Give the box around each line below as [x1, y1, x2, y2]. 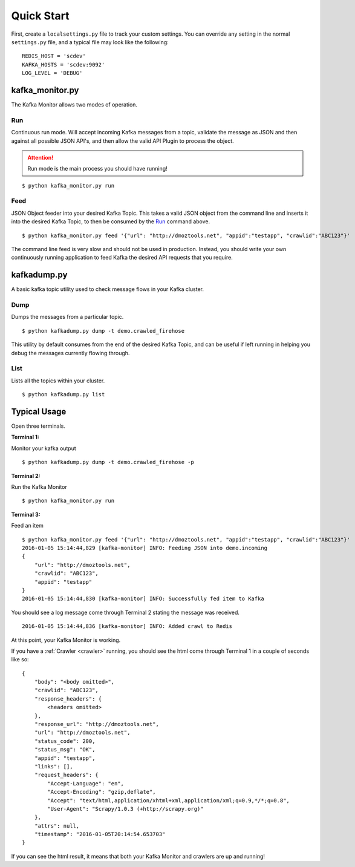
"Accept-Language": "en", [47, 780, 124, 787]
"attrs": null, [34, 822, 80, 829]
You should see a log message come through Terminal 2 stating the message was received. [11, 609, 240, 616]
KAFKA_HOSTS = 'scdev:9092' [22, 61, 105, 68]
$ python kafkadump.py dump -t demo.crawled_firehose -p [22, 459, 195, 466]
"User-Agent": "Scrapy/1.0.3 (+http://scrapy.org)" [47, 805, 204, 812]
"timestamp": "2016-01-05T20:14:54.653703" [34, 831, 166, 838]
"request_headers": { [34, 771, 99, 779]
